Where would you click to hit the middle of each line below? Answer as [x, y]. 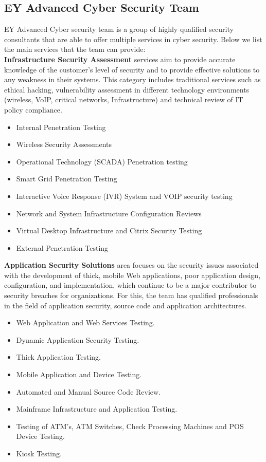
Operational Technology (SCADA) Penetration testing [102, 161]
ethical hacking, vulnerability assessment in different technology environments [127, 89]
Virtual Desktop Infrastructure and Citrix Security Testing [109, 230]
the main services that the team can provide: [75, 49]
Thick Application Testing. [59, 357]
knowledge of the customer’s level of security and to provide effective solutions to [132, 69]
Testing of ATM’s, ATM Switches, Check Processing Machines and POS [130, 426]
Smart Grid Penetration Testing [67, 179]
